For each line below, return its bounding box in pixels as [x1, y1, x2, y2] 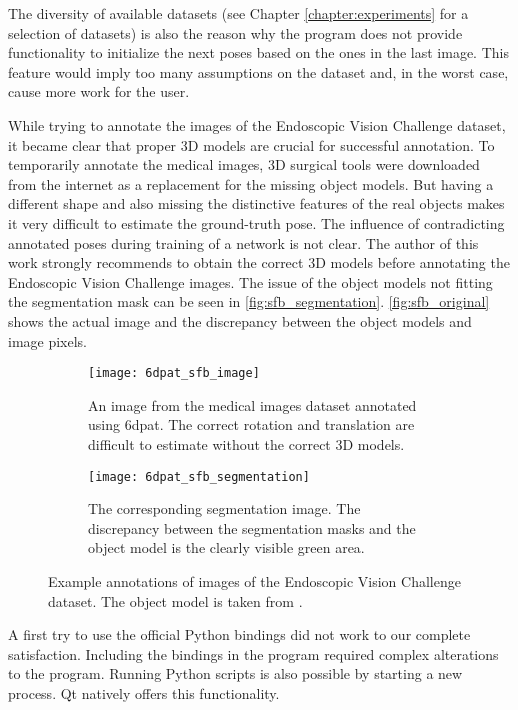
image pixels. [8, 330, 88, 351]
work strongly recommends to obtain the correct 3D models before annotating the [8, 252, 510, 273]
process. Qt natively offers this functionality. [8, 682, 280, 703]
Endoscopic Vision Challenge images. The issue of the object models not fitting [8, 271, 493, 292]
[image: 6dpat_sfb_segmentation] [88, 469, 310, 484]
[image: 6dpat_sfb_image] [88, 366, 260, 381]
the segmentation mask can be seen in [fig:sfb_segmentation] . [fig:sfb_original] [8, 291, 490, 312]
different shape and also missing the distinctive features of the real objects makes [8, 193, 505, 214]
